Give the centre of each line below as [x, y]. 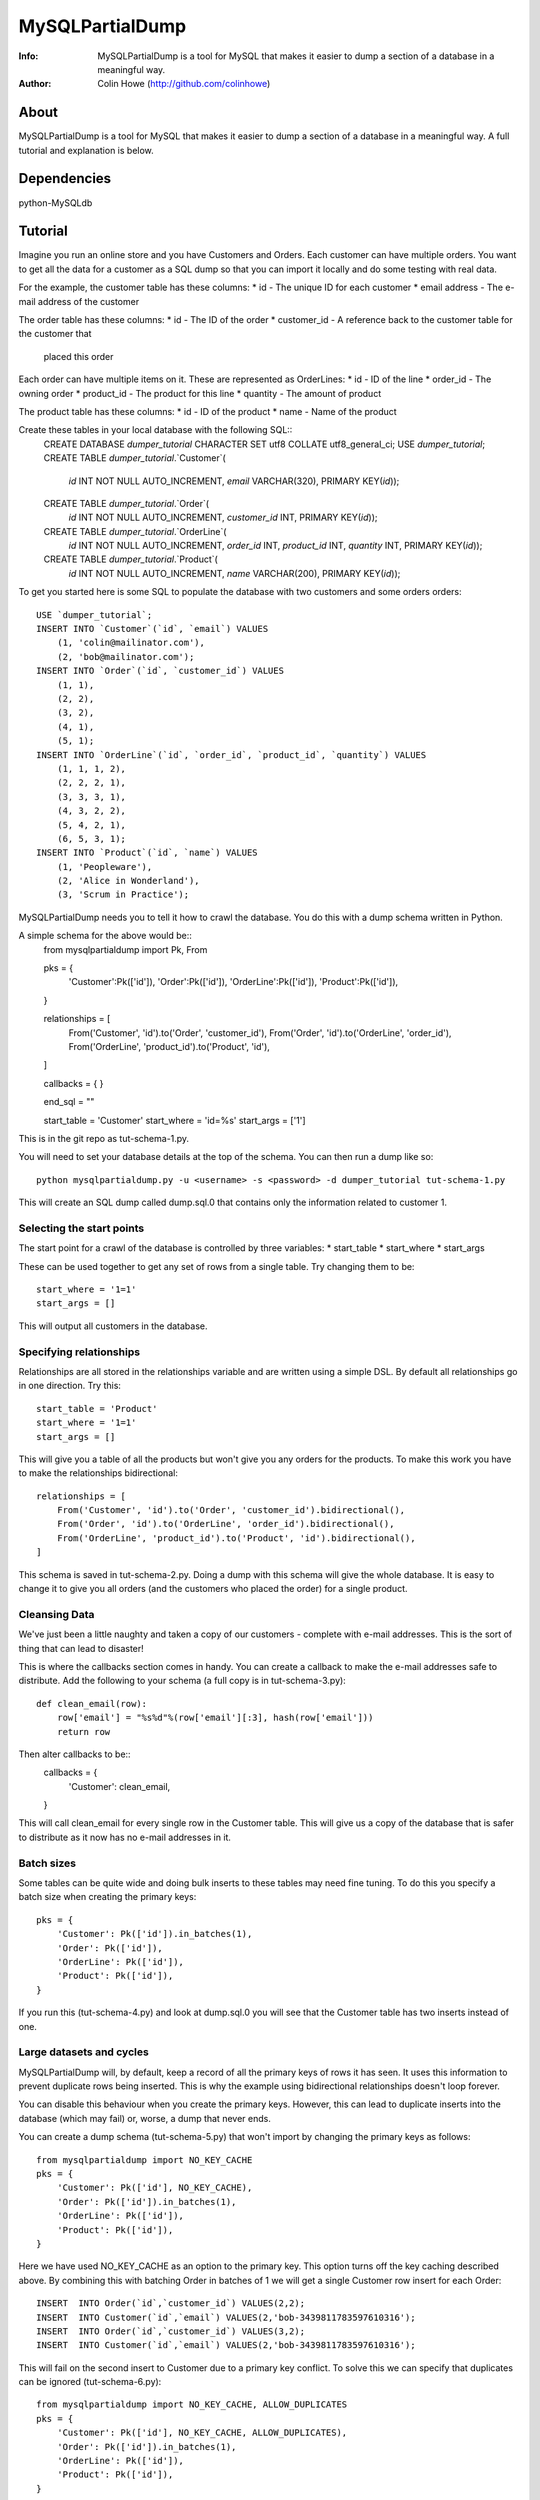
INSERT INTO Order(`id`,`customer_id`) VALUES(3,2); [170, 2331]
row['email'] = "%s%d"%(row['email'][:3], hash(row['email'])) [215, 1718]
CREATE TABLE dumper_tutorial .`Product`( [131, 559]
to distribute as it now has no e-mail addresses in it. [125, 1837]
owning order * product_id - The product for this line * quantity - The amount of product [200, 393]
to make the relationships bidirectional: [98, 1473]
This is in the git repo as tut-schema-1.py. [104, 1138]
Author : [35, 84]
